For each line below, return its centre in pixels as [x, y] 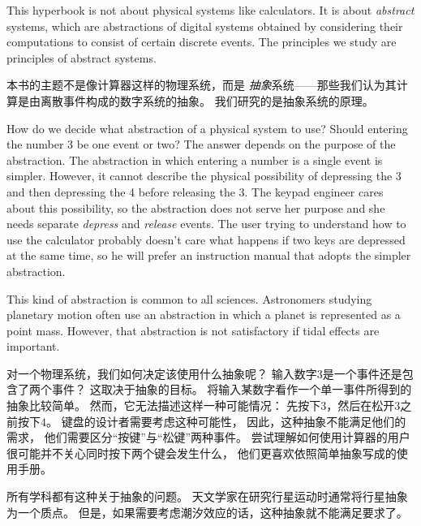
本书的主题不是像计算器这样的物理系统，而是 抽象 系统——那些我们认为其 [202, 85]
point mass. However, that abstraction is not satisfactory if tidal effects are [193, 330]
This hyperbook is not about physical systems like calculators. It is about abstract [210, 10]
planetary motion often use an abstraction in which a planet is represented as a [204, 315]
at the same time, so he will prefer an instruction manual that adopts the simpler [209, 255]
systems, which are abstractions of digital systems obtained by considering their [205, 26]
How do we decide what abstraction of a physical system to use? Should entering [207, 128]
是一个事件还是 [362, 373]
